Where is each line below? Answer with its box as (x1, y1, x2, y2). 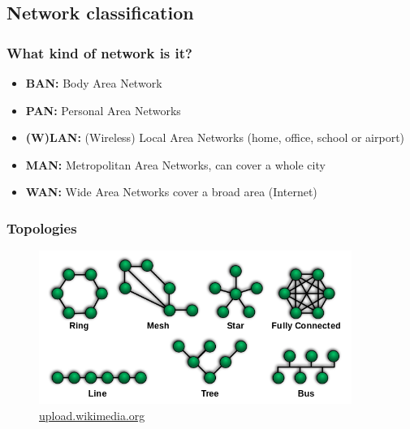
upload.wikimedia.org (39, 406, 145, 423)
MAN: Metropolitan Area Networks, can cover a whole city (25, 156, 326, 173)
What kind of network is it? (6, 42, 192, 62)
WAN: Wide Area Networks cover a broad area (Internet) (25, 183, 317, 200)
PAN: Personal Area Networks (25, 101, 181, 118)
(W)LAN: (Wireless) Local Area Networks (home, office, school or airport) (25, 129, 405, 146)
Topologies (6, 217, 77, 238)
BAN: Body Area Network (25, 75, 162, 91)
